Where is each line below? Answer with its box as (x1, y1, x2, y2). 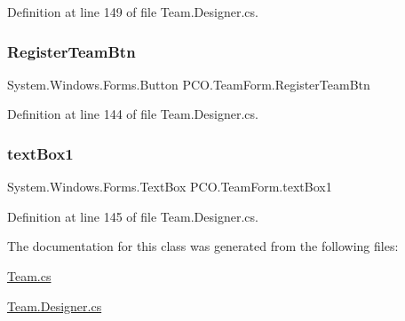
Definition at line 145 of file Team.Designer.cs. (7, 207, 258, 225)
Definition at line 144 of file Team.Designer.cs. (7, 105, 258, 123)
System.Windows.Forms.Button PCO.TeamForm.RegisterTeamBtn (7, 74, 370, 93)
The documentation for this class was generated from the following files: (7, 237, 399, 255)
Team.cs (7, 267, 52, 285)
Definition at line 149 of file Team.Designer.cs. (7, 3, 258, 20)
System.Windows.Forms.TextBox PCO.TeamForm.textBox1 (7, 177, 332, 196)
